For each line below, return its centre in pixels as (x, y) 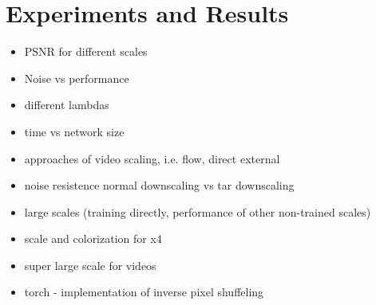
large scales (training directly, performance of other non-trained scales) (198, 211)
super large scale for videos (90, 265)
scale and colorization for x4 (93, 239)
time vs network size (74, 131)
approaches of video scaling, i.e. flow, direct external (152, 158)
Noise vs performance (77, 78)
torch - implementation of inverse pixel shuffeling (144, 292)
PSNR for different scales (86, 51)
